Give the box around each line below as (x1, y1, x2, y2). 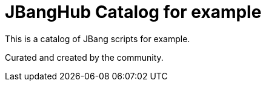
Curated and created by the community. (5, 52, 164, 63)
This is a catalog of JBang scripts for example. (5, 33, 190, 44)
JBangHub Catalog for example (5, 2, 262, 22)
